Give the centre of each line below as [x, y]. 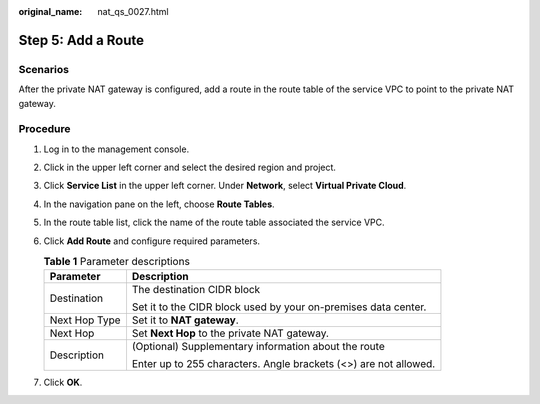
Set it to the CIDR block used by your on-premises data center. [279, 307]
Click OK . [63, 382]
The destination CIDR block [196, 290]
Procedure [44, 129]
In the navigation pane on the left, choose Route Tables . [159, 204]
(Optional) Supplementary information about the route [258, 347]
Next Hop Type [85, 320]
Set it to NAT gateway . [185, 320]
